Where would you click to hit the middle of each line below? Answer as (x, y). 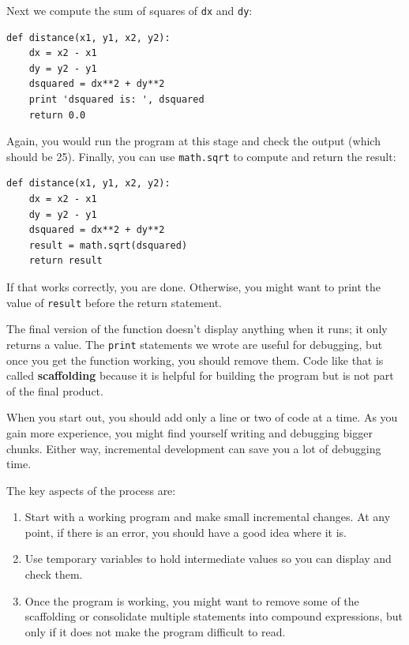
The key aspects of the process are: (91, 490)
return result (66, 261)
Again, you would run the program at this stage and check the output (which (193, 141)
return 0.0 (57, 115)
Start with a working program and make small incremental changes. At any (208, 517)
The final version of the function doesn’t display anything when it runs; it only (197, 329)
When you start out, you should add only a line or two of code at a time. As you (202, 417)
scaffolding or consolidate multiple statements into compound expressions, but (214, 616)
